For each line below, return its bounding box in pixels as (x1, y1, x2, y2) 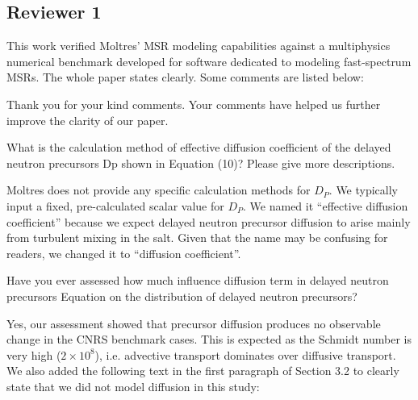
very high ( (6, 346, 61, 363)
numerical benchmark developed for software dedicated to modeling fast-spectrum (6, 52, 412, 69)
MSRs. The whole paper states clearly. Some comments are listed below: (6, 69, 364, 85)
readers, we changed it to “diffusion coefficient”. (6, 244, 241, 261)
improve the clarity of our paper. (6, 111, 169, 128)
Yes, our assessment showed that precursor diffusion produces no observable (6, 315, 381, 331)
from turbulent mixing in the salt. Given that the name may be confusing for (6, 229, 388, 246)
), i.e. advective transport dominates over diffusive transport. (94, 346, 396, 363)
